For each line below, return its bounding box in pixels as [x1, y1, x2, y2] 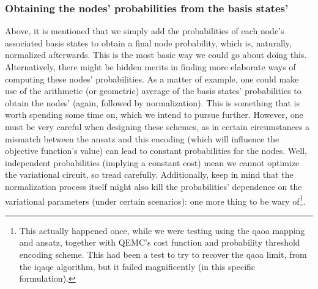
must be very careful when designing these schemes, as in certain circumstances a [5, 120, 310, 133]
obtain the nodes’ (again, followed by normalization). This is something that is [5, 96, 300, 109]
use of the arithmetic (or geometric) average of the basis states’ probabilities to [5, 84, 301, 97]
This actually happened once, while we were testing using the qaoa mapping [19, 224, 305, 236]
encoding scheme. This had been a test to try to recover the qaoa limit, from [19, 247, 307, 260]
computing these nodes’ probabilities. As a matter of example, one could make [5, 72, 299, 85]
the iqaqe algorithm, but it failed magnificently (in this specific [19, 260, 256, 273]
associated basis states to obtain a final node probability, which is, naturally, [5, 36, 292, 49]
